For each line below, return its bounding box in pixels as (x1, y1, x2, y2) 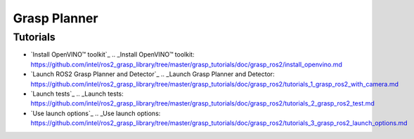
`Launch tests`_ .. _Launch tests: (30, 89, 124, 98)
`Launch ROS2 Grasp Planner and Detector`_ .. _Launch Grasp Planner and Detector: (30, 70, 275, 78)
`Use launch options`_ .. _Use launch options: (30, 109, 161, 117)
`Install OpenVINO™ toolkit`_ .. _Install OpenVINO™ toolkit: (30, 50, 195, 59)
